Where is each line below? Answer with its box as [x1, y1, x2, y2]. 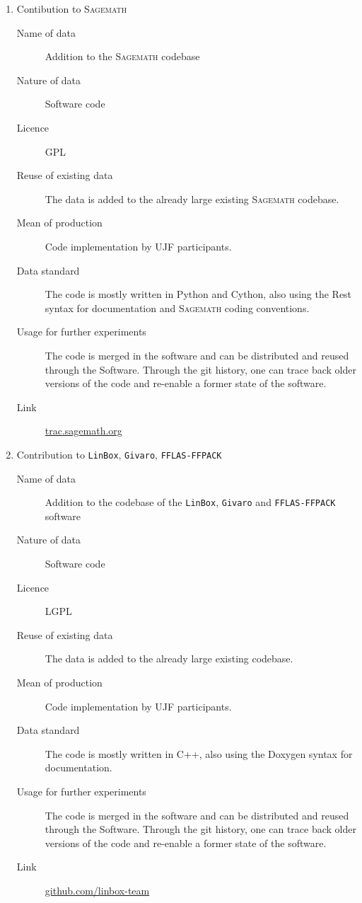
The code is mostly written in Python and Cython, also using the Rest [45, 287, 352, 301]
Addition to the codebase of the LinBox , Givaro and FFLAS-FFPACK [45, 495, 336, 510]
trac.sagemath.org [45, 423, 122, 438]
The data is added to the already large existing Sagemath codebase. [45, 191, 339, 206]
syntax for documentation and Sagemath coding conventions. [45, 300, 310, 315]
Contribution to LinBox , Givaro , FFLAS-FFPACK [16, 447, 222, 461]
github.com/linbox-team [45, 882, 150, 897]
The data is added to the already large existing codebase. [45, 651, 293, 666]
